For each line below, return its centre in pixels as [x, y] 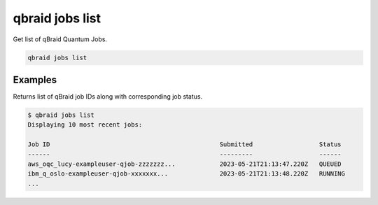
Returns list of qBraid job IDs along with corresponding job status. [108, 97]
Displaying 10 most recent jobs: [85, 125]
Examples [35, 79]
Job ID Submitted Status [185, 144]
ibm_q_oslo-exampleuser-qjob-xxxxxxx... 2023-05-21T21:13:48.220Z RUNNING [187, 174]
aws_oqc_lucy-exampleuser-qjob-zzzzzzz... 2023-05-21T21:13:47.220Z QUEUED [185, 164]
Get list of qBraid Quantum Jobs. [60, 39]
